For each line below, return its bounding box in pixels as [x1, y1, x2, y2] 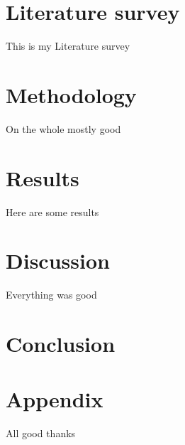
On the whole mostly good [6, 121, 121, 136]
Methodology [6, 80, 137, 109]
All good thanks [6, 426, 76, 441]
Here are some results [6, 204, 99, 219]
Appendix [6, 385, 103, 414]
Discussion [6, 246, 110, 275]
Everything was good [6, 287, 97, 302]
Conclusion [6, 329, 116, 358]
